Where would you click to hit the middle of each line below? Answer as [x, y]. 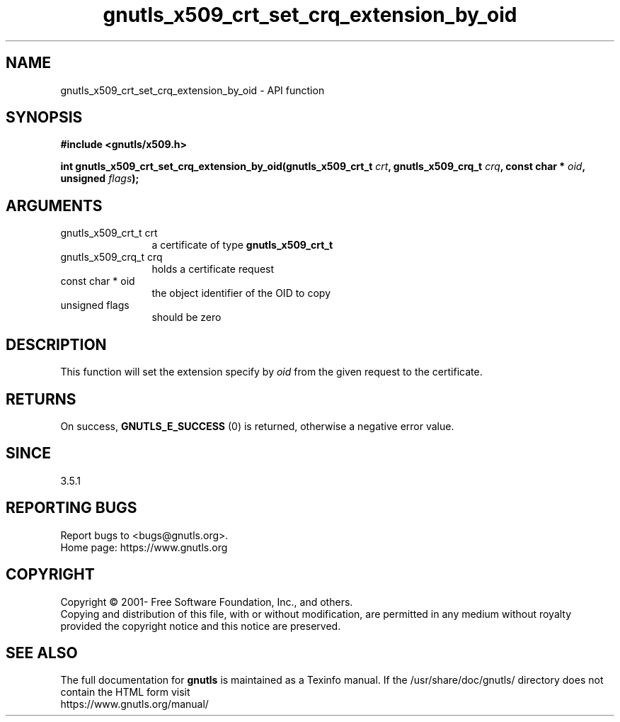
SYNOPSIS [44, 118]
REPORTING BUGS [71, 508]
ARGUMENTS [54, 205]
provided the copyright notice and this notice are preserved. [201, 626]
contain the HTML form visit [125, 692]
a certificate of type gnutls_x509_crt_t [242, 245]
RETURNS [41, 399]
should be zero [186, 317]
